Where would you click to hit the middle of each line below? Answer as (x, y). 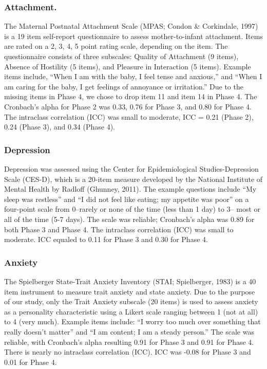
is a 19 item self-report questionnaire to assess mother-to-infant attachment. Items (133, 36)
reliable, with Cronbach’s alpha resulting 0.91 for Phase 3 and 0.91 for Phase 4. (129, 342)
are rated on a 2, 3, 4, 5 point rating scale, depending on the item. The (116, 46)
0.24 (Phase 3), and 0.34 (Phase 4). (60, 127)
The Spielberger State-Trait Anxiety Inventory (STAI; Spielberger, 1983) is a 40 (130, 281)
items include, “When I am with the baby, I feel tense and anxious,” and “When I (133, 76)
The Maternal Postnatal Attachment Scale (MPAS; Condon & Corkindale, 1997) (131, 26)
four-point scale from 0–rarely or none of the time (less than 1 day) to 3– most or (132, 209)
